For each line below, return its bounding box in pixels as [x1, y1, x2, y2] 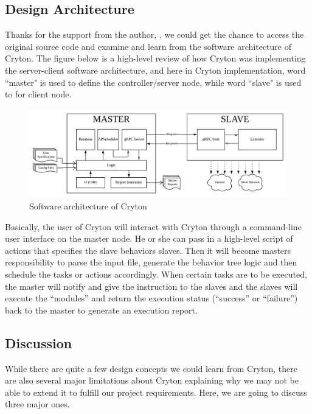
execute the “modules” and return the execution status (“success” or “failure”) [5, 292, 298, 304]
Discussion [5, 333, 72, 352]
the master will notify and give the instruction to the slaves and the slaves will [5, 279, 298, 292]
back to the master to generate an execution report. [5, 303, 198, 316]
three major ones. [5, 398, 70, 410]
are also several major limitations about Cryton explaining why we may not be [5, 374, 299, 387]
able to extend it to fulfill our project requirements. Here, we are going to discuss [5, 385, 307, 398]
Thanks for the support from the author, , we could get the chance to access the [5, 28, 304, 41]
